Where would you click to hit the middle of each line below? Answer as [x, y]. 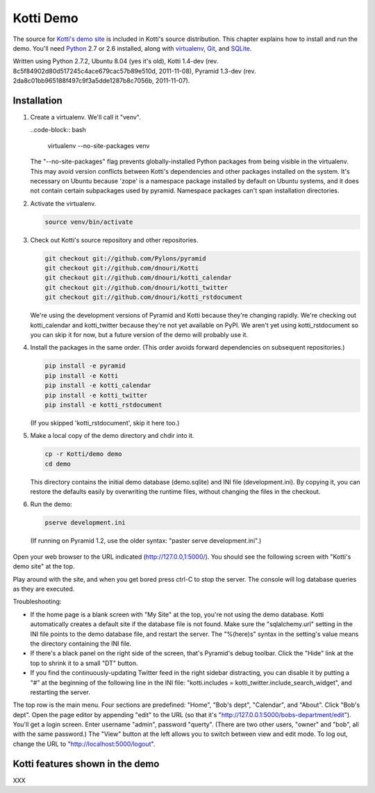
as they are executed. [44, 589]
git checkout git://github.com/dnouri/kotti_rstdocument [144, 297]
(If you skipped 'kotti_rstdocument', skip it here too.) [105, 423]
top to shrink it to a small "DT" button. [84, 663]
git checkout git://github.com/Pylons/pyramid [125, 258]
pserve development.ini [85, 523]
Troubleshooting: [37, 602]
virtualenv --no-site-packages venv [99, 145]
